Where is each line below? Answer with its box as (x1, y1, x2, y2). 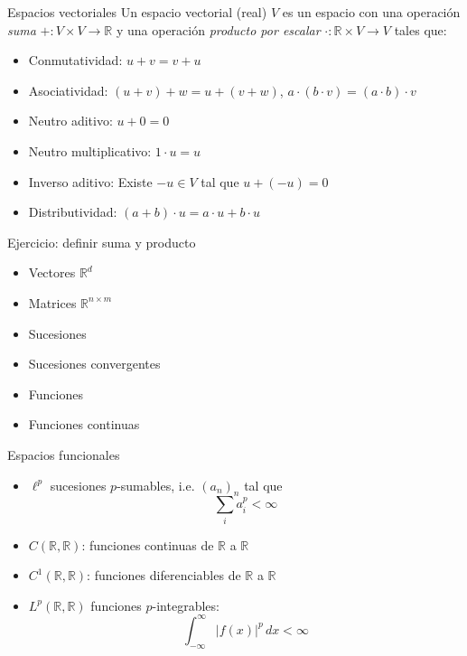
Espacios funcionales (7, 445, 120, 464)
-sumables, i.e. (117, 475, 195, 494)
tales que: (394, 20, 447, 39)
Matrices (28, 293, 77, 312)
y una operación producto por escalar (116, 20, 321, 39)
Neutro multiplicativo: (28, 141, 152, 160)
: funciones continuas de (81, 535, 214, 554)
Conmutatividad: (28, 51, 123, 70)
